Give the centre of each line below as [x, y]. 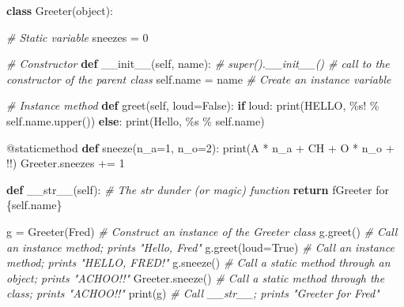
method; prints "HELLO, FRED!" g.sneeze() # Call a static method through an [198, 262]
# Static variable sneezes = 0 [77, 37]
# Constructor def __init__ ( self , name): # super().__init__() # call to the [198, 64]
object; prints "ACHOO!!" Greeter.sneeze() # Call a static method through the [196, 277]
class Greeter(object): [60, 10]
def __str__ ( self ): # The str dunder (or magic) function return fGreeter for [198, 189]
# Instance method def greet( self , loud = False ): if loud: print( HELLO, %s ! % [193, 105]
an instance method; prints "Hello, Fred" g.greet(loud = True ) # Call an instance [200, 247]
